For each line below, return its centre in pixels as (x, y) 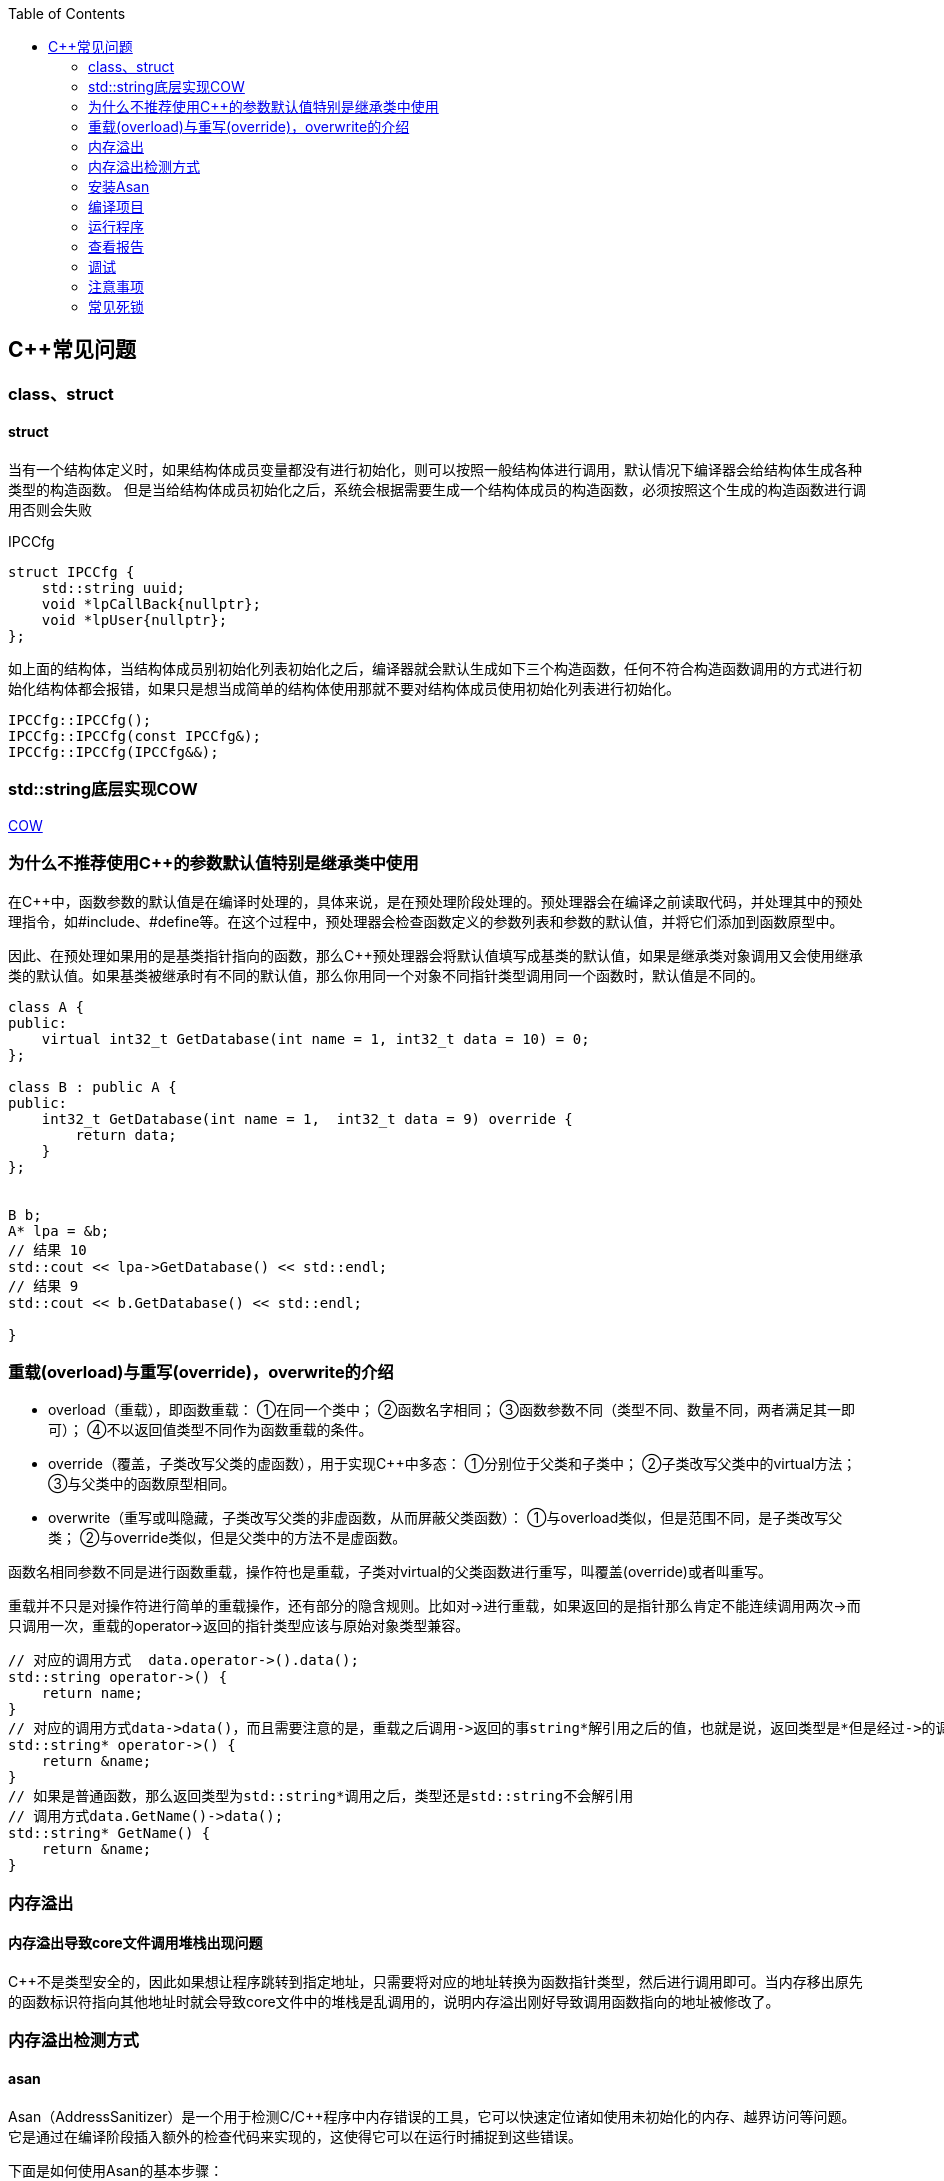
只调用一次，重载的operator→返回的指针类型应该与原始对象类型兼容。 (239, 1626)
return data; (126, 1134)
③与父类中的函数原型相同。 (142, 1484)
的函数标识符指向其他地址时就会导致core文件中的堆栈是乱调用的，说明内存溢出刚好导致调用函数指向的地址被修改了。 (394, 2001)
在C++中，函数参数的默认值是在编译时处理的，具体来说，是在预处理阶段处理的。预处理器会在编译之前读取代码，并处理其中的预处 (435, 901)
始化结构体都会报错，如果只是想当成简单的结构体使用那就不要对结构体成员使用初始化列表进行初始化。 (344, 689)
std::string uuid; (113, 588)
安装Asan (119, 186)
